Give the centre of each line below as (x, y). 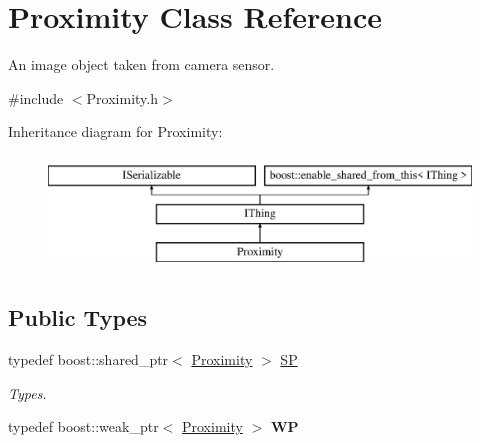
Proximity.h (122, 97)
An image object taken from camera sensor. (141, 64)
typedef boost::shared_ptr (88, 359)
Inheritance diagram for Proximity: (115, 131)
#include (36, 97)
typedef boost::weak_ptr (83, 426)
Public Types (78, 317)
